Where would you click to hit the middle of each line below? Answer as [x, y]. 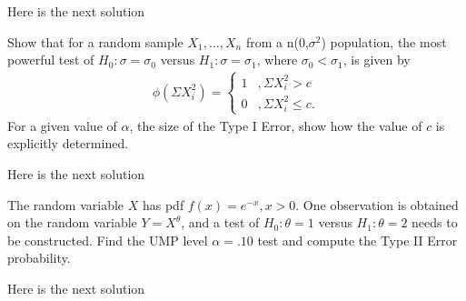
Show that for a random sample [95, 41]
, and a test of [220, 222]
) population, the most [384, 41]
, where [277, 60]
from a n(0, [277, 41]
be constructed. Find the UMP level [108, 240]
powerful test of [51, 60]
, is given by [377, 60]
